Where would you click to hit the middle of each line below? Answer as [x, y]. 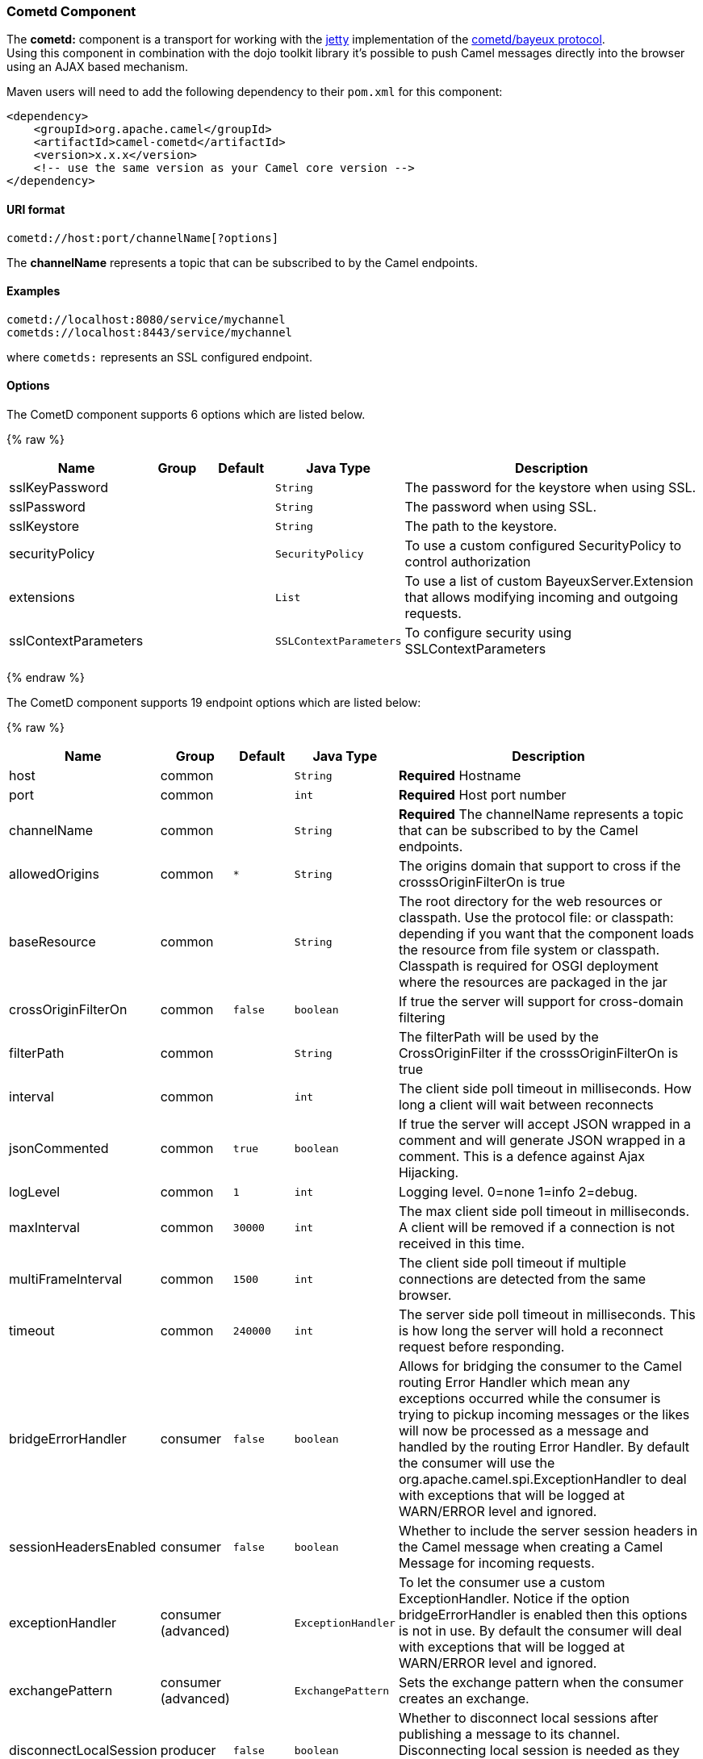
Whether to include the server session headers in [548, 1531]
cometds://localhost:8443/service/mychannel [150, 332]
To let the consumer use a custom [502, 1583]
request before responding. [481, 1347]
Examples [33, 291]
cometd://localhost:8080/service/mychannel [146, 319]
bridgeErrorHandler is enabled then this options [543, 1615]
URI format [36, 209]
